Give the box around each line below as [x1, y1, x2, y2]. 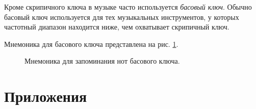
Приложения [4, 86, 87, 106]
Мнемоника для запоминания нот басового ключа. [24, 56, 180, 66]
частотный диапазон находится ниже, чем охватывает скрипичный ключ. [4, 21, 229, 32]
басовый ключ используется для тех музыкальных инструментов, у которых [4, 11, 239, 22]
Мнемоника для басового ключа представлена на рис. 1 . [4, 38, 178, 49]
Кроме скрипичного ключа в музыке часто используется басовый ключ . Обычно [4, 2, 252, 12]
